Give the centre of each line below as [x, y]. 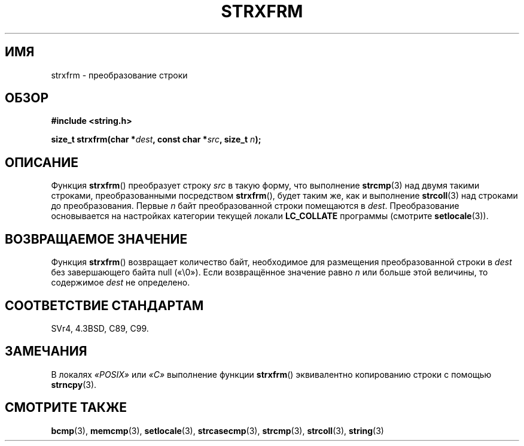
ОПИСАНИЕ [42, 162]
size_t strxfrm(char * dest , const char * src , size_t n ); [156, 139]
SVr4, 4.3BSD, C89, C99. [100, 328]
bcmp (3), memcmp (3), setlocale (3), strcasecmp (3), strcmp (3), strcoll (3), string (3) [217, 430]
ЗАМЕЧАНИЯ [46, 351]
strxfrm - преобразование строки [119, 75]
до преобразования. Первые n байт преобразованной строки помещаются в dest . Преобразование [255, 206]
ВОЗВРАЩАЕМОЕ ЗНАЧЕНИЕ [96, 239]
